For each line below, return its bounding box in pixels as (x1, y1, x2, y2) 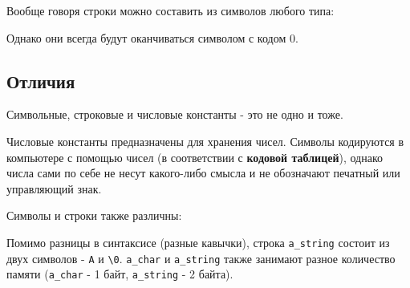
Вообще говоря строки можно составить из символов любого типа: (6, 2, 335, 18)
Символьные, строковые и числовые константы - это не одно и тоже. (6, 106, 343, 123)
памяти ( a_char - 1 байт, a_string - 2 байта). (6, 266, 233, 282)
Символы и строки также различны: (6, 207, 182, 224)
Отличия (6, 68, 75, 93)
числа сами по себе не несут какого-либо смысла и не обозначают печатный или (6, 164, 400, 181)
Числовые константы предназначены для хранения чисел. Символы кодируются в (6, 132, 404, 149)
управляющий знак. (6, 180, 102, 197)
